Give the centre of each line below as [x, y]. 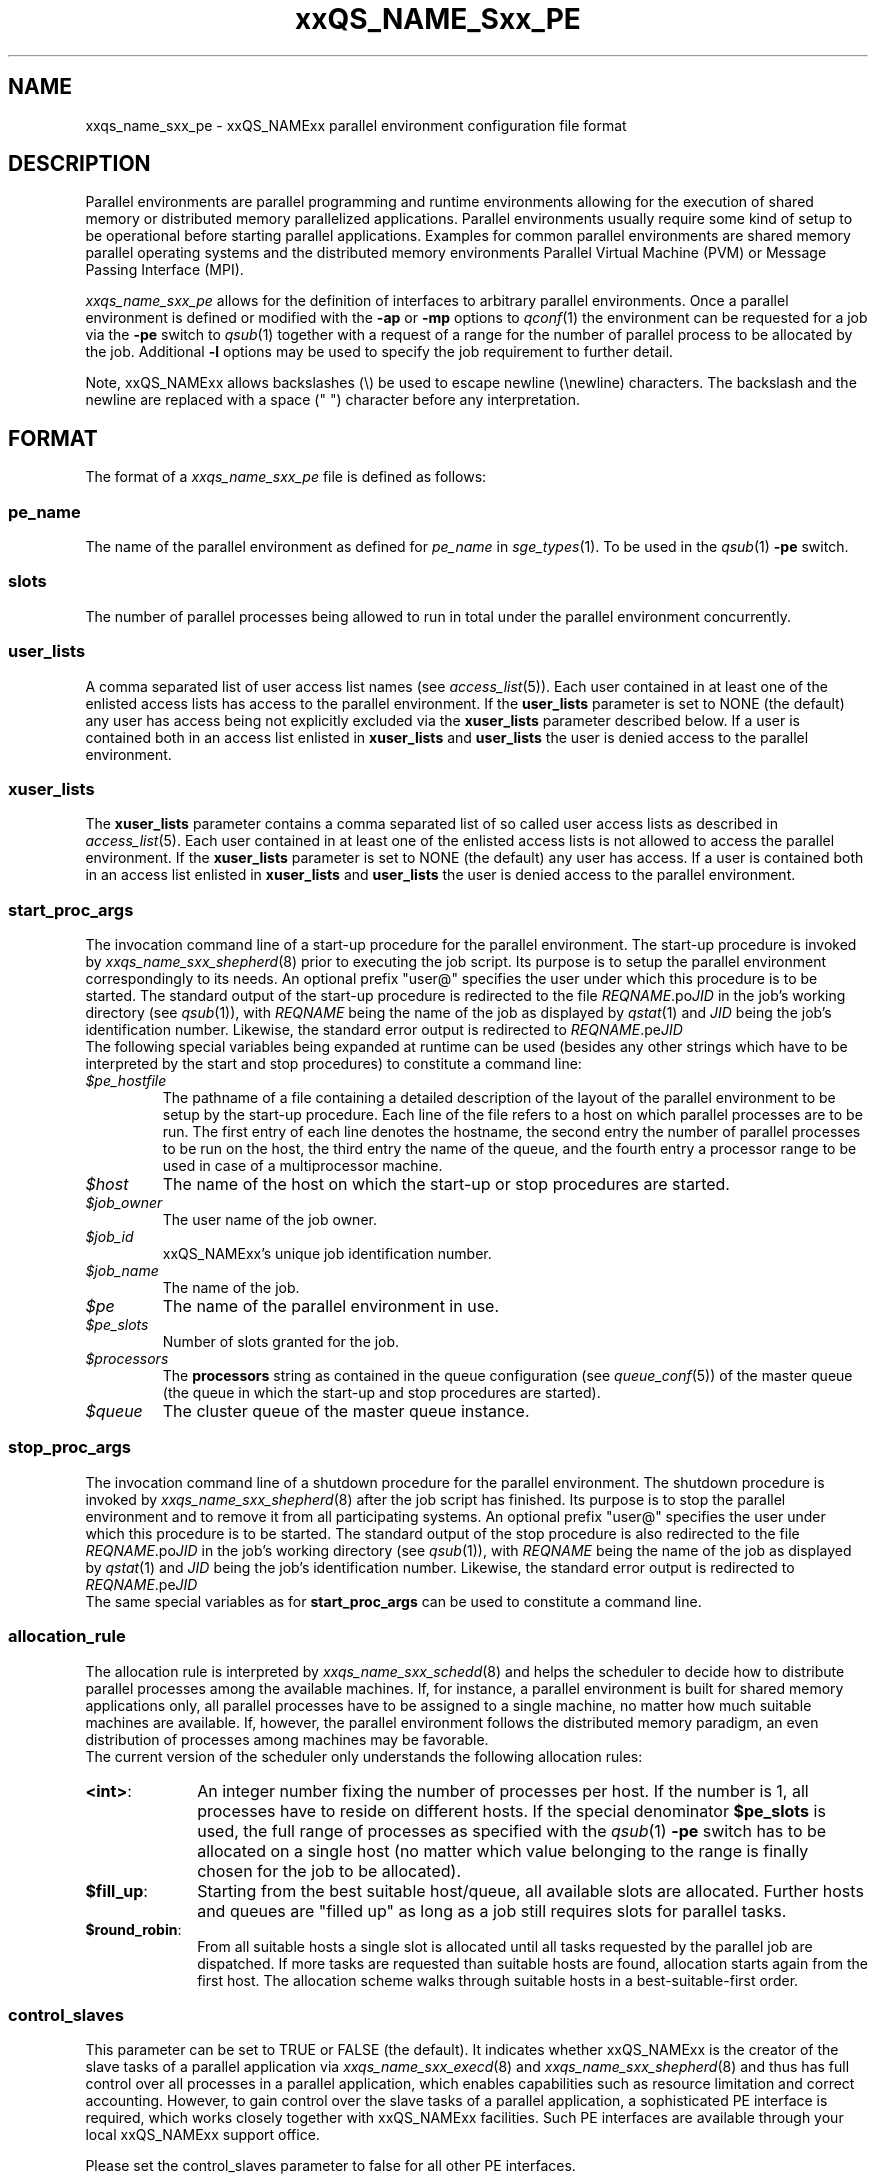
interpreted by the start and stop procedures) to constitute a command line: [333, 1064]
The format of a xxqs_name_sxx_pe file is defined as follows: [286, 477]
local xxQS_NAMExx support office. [202, 2135]
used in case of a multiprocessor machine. [302, 1166]
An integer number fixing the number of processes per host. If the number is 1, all [503, 1790]
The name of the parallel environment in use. [331, 1306]
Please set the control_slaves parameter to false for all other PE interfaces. [330, 2166]
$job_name [122, 1271]
